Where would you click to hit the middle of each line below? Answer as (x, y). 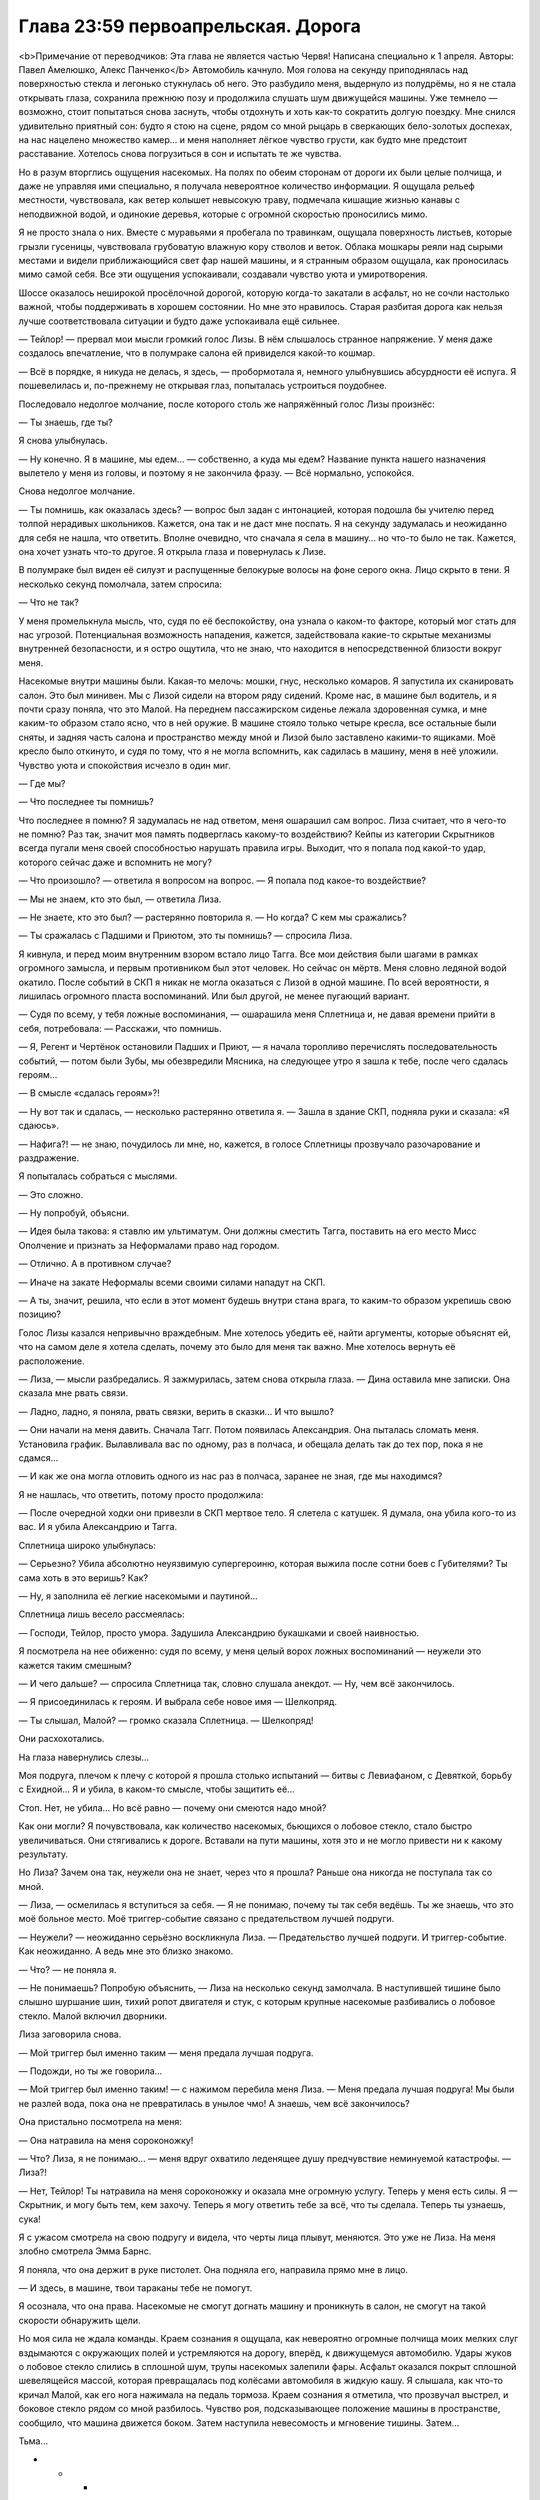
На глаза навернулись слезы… (84, 1757)
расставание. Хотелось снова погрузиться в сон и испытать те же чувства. (180, 154)
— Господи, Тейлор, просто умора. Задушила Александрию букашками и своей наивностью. (219, 1632)
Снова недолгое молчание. (77, 491)
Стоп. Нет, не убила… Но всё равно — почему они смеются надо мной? (172, 1807)
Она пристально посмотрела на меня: (100, 2122)
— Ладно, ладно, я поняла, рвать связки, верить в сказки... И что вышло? (176, 1411)
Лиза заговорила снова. (70, 2034)
